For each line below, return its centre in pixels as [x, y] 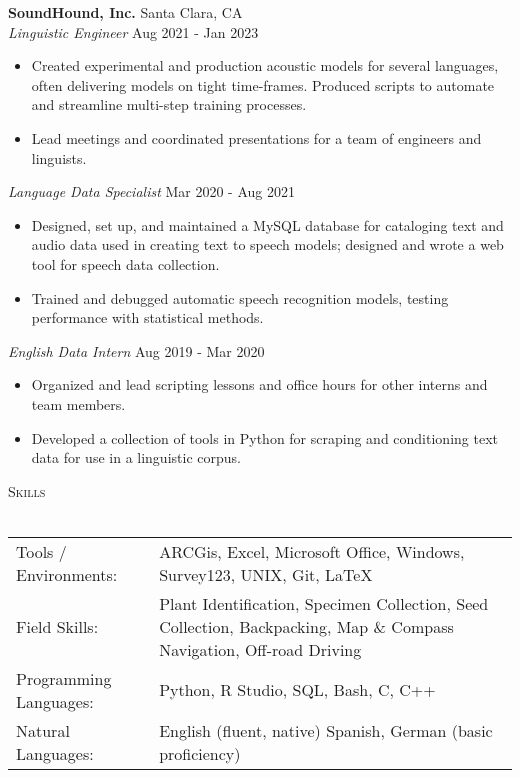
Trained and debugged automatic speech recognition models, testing [240, 297]
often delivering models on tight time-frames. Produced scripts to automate [263, 84]
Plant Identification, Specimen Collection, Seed [324, 603]
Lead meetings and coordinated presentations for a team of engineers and [256, 137]
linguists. [59, 157]
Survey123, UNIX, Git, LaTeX [266, 574]
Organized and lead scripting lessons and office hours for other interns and [259, 384]
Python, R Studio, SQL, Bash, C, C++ [297, 690]
